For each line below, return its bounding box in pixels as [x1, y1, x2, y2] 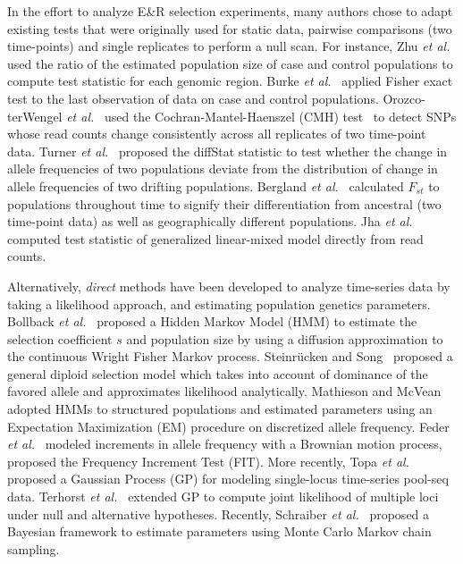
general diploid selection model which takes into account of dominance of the [7, 364, 428, 383]
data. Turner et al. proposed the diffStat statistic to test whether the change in [7, 141, 448, 160]
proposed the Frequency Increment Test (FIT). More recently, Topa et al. [7, 451, 409, 470]
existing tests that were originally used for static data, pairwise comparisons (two [7, 19, 452, 38]
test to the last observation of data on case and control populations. [7, 88, 379, 107]
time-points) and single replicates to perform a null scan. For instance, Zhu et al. [7, 37, 450, 55]
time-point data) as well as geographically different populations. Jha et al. [7, 212, 413, 231]
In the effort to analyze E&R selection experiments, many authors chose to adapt [7, 2, 453, 20]
